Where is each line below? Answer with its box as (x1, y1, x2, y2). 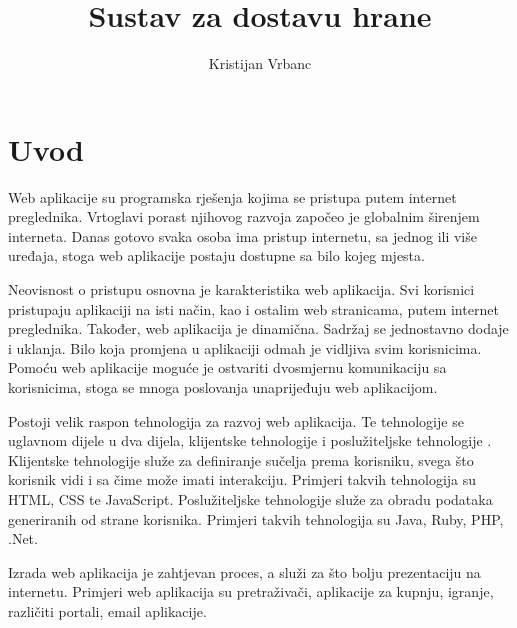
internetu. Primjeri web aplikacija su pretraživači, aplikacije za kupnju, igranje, (8, 581, 494, 602)
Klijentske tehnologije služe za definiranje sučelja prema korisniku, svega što (8, 449, 474, 470)
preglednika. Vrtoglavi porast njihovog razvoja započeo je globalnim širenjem (8, 206, 480, 227)
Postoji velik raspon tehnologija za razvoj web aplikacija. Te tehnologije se (8, 410, 464, 431)
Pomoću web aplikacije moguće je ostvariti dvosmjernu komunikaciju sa (8, 357, 447, 378)
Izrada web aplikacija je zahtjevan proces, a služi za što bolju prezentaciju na (8, 561, 481, 582)
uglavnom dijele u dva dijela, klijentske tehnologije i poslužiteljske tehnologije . (8, 430, 492, 451)
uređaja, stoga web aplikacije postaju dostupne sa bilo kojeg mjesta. (8, 245, 425, 266)
